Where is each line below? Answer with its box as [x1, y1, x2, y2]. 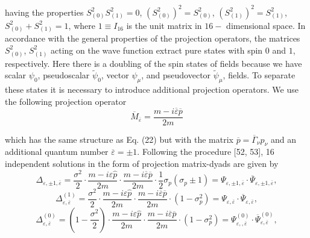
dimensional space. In [226, 19, 306, 31]
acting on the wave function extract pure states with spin [51, 43, 263, 56]
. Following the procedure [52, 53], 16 [137, 145, 274, 158]
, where [68, 19, 95, 31]
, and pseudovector [141, 69, 211, 81]
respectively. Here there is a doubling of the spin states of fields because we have [5, 57, 302, 69]
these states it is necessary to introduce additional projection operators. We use [5, 83, 299, 96]
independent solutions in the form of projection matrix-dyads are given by [5, 157, 279, 170]
